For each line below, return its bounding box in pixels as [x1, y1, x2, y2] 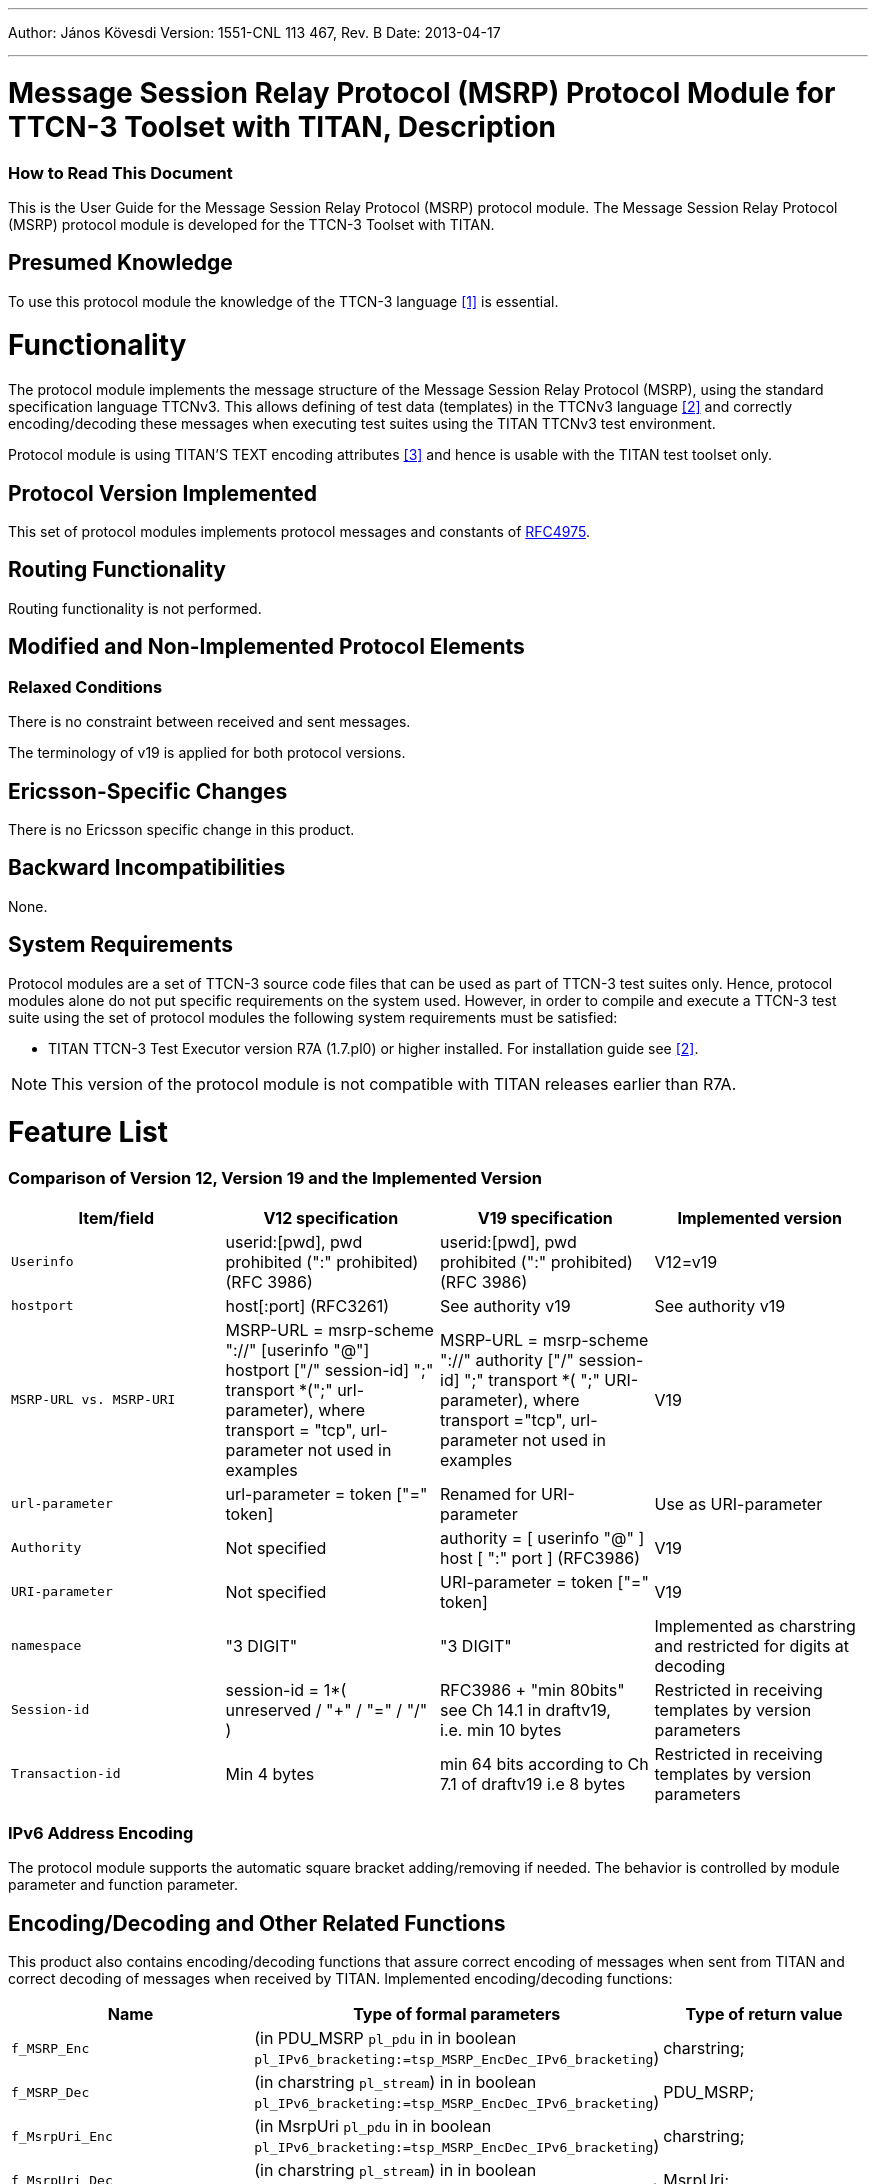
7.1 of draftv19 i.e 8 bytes [440, 1773, 626, 1794]
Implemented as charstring [654, 1615, 856, 1636]
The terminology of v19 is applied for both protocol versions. [8, 744, 406, 762]
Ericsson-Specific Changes [8, 778, 288, 804]
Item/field [78, 1207, 155, 1228]
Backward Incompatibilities [8, 855, 286, 881]
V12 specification [263, 1207, 399, 1228]
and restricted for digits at [654, 1635, 850, 1656]
